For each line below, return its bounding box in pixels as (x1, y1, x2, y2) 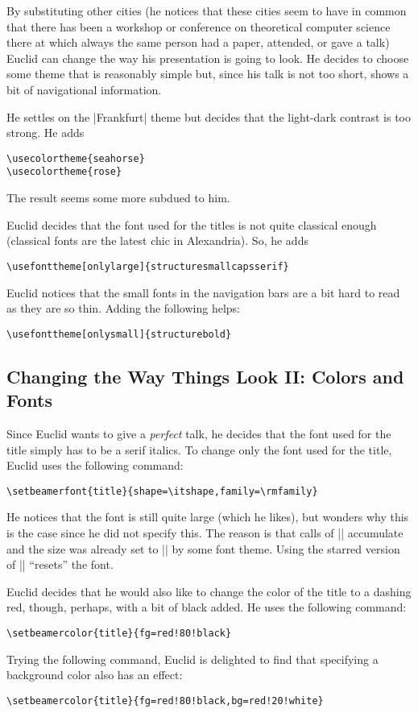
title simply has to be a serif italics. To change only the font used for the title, (6, 441, 392, 458)
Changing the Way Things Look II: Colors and (6, 363, 404, 388)
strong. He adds (6, 124, 85, 141)
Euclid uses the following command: (6, 457, 184, 474)
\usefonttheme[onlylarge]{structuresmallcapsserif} (6, 260, 289, 272)
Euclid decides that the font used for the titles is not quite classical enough (6, 216, 377, 233)
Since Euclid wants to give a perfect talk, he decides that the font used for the (6, 425, 391, 441)
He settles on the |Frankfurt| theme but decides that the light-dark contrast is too (6, 108, 412, 125)
